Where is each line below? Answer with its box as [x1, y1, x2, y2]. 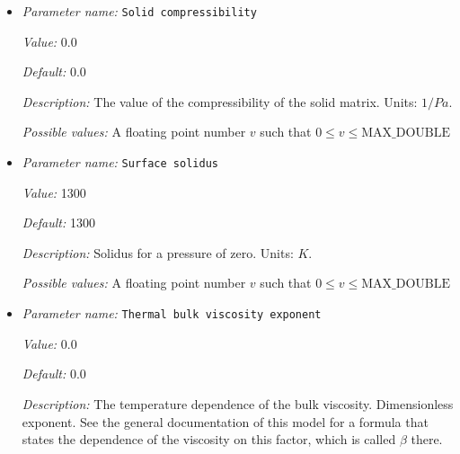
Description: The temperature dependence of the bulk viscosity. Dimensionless [22, 394, 454, 413]
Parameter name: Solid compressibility [22, 2, 257, 20]
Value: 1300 [22, 182, 86, 201]
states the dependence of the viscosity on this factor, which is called [22, 430, 396, 449]
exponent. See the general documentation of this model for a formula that [22, 412, 429, 431]
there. [411, 430, 443, 449]
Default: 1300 [22, 213, 95, 232]
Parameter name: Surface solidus [22, 153, 218, 172]
